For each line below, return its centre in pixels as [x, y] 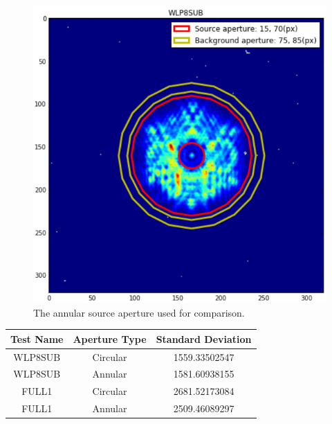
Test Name [37, 338]
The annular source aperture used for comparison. [139, 312]
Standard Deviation [204, 338]
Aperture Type [110, 338]
